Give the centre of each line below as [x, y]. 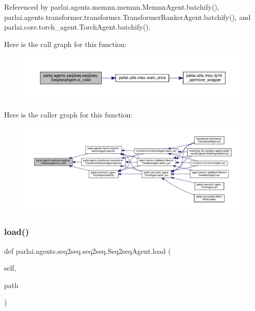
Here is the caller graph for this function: [68, 114]
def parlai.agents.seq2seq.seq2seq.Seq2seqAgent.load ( [88, 250]
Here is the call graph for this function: [65, 44]
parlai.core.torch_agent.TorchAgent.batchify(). [77, 27]
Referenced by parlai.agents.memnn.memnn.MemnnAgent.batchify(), [112, 7]
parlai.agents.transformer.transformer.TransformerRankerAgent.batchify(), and [127, 17]
